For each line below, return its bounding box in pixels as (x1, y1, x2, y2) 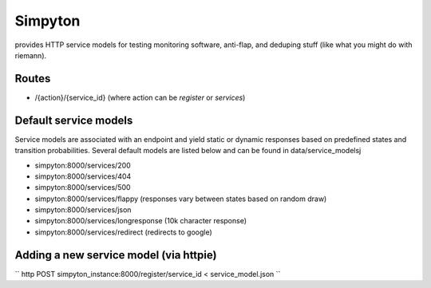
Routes (14, 72, 51, 85)
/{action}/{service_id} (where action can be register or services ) (34, 93, 246, 102)
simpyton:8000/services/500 (34, 183, 131, 192)
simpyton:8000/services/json (34, 205, 132, 215)
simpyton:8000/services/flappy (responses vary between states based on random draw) (34, 194, 327, 203)
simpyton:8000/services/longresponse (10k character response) (34, 216, 247, 226)
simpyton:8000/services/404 (34, 172, 132, 181)
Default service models (14, 113, 133, 127)
